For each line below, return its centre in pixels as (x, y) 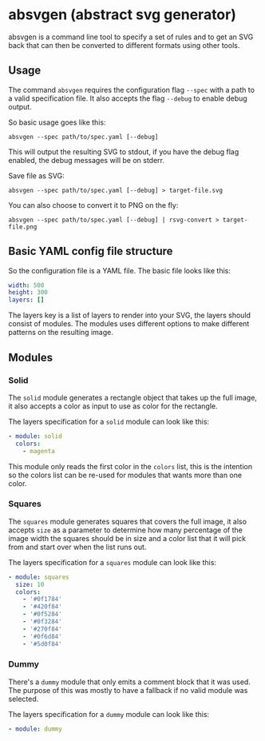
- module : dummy (35, 729)
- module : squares (39, 577)
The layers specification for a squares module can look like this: (113, 562)
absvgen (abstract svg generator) (123, 15)
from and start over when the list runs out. (77, 547)
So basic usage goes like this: (57, 122)
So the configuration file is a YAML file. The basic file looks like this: (120, 270)
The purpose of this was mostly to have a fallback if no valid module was (128, 690)
